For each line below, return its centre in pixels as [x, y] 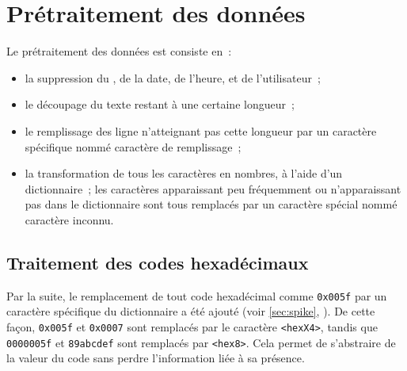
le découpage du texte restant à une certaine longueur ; [160, 104]
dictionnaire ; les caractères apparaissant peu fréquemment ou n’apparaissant [213, 188]
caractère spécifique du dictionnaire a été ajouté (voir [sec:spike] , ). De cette [191, 311]
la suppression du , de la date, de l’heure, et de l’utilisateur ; [173, 77]
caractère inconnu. [69, 219]
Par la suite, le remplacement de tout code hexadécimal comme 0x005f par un [197, 295]
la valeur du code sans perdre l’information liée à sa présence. [156, 358]
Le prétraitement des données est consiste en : [119, 51]
